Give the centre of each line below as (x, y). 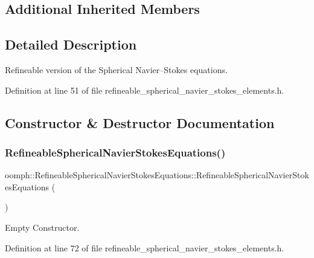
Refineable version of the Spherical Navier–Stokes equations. (116, 69)
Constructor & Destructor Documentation (140, 122)
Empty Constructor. (42, 227)
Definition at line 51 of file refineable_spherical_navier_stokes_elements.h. (145, 90)
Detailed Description (71, 44)
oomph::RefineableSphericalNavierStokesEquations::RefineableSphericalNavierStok (157, 175)
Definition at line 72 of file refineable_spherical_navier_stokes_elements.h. (145, 247)
